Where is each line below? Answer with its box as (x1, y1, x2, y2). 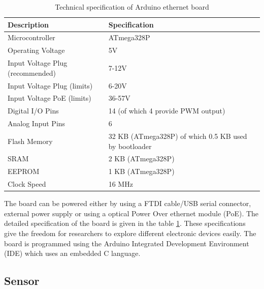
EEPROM (8, 166, 40, 177)
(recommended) (8, 67, 56, 78)
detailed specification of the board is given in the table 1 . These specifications (4, 218, 246, 228)
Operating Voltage (8, 45, 65, 55)
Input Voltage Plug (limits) (8, 80, 93, 91)
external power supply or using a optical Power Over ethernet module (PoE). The (4, 208, 259, 218)
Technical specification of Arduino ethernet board (55, 2, 209, 12)
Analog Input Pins (8, 118, 65, 129)
